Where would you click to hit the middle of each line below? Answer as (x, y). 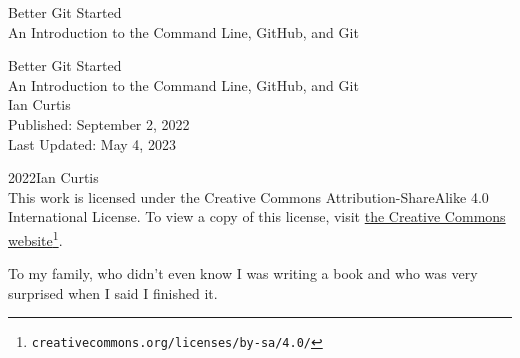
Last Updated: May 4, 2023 (92, 143)
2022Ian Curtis (53, 177)
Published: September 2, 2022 (99, 123)
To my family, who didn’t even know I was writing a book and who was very (243, 273)
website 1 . (35, 238)
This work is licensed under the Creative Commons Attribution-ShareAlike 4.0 (248, 196)
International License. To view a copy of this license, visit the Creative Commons (257, 216)
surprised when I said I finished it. (113, 292)
